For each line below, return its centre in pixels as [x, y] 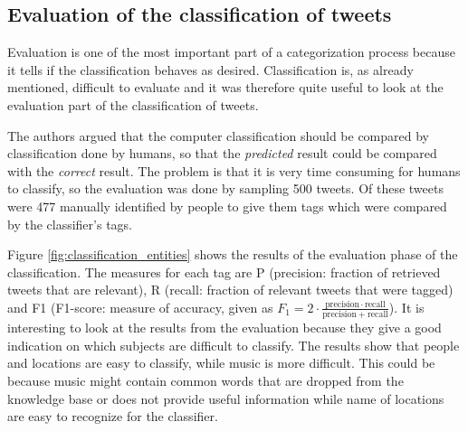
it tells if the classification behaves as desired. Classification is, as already [210, 69]
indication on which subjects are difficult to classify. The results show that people [234, 345]
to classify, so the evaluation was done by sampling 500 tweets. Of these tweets [225, 188]
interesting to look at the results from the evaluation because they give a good [224, 328]
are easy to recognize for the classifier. [113, 416]
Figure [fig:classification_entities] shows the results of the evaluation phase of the [233, 254]
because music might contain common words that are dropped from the [205, 381]
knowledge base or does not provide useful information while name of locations [226, 398]
